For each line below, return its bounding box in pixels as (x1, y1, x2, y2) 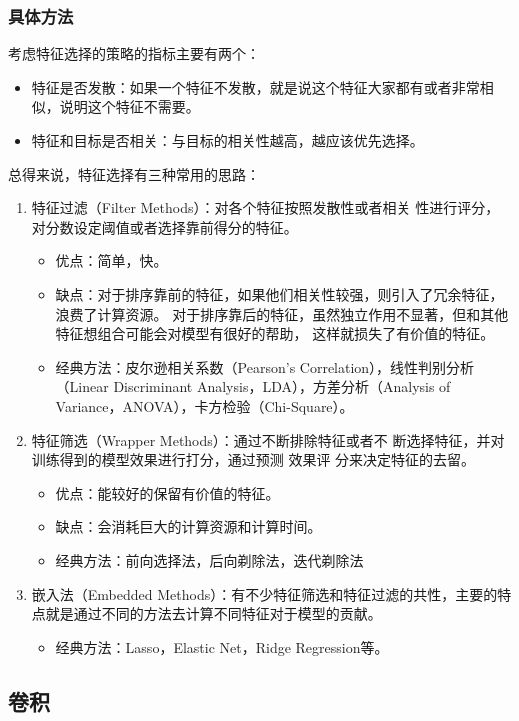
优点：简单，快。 (55, 250, 168, 271)
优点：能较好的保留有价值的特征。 (55, 482, 280, 503)
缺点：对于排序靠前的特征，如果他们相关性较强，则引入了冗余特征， (55, 283, 504, 304)
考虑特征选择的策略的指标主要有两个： (8, 43, 260, 64)
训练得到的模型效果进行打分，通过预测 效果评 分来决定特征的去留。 (31, 449, 476, 470)
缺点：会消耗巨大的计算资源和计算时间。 (55, 516, 322, 537)
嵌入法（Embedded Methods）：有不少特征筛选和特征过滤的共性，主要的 (31, 583, 498, 604)
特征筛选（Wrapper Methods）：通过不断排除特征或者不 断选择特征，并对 (31, 429, 505, 450)
